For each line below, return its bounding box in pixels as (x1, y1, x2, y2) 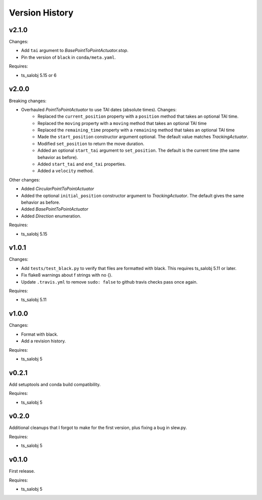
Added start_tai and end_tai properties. (37, 161, 126, 167)
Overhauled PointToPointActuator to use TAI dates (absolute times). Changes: (21, 107, 177, 112)
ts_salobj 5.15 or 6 (21, 72, 57, 78)
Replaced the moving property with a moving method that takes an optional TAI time (37, 120, 207, 126)
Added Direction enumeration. (21, 213, 82, 219)
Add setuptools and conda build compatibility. (9, 381, 101, 387)
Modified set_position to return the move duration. (37, 141, 145, 146)
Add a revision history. (21, 338, 66, 344)
